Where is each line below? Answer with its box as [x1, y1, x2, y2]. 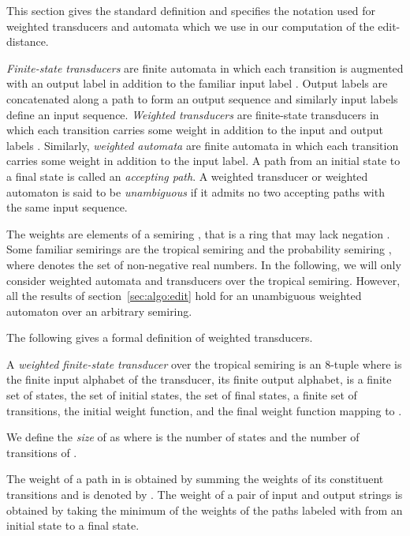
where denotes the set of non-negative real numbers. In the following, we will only [6, 256, 401, 272]
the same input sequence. [6, 199, 128, 216]
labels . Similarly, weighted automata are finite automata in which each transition [6, 137, 399, 153]
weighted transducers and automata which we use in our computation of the [6, 17, 375, 34]
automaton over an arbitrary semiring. [6, 302, 192, 319]
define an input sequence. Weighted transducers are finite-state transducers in [6, 106, 379, 122]
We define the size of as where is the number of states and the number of [6, 429, 360, 445]
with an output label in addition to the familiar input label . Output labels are [6, 75, 388, 92]
